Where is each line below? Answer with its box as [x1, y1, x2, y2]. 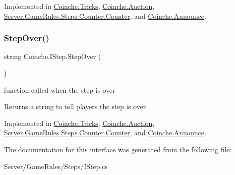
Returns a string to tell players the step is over [4, 101, 146, 112]
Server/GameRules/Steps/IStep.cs [4, 161, 108, 171]
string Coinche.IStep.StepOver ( [4, 51, 101, 61]
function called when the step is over [4, 84, 116, 95]
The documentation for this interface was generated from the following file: [4, 144, 232, 154]
